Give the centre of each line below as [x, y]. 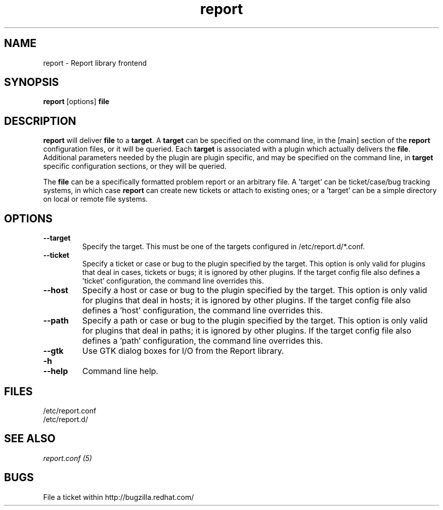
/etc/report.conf [70, 410]
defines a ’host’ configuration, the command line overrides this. [203, 311]
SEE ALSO [30, 439]
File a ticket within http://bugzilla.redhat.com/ [119, 497]
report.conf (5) [68, 458]
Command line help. [120, 371]
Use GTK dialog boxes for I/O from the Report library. [183, 351]
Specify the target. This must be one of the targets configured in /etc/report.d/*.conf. [224, 247]
